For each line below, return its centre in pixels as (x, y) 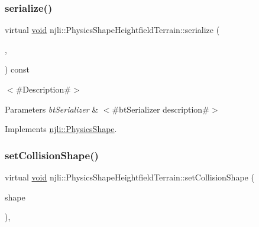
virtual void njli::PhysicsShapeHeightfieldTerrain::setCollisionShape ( (129, 177)
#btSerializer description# (161, 109)
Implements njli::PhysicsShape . (61, 129)
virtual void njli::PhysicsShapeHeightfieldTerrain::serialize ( (112, 30)
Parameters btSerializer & (52, 109)
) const (17, 69)
